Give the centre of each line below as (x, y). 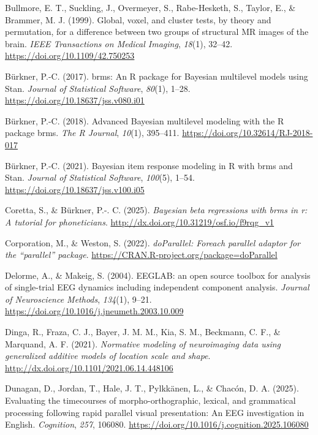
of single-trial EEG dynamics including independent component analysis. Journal (157, 287)
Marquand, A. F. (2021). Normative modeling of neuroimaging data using (143, 343)
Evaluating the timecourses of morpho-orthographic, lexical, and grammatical (150, 400)
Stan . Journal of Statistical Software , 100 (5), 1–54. (100, 177)
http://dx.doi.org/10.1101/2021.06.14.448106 (89, 367)
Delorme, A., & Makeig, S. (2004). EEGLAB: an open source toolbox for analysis (158, 275)
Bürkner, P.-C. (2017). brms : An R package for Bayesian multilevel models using (157, 76)
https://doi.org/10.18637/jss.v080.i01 (75, 100)
